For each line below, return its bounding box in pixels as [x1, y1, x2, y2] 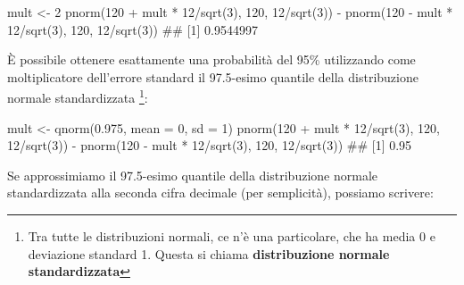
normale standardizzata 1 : [7, 86, 148, 107]
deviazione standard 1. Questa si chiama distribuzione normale [28, 244, 390, 263]
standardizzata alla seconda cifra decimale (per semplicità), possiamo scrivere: [7, 183, 434, 202]
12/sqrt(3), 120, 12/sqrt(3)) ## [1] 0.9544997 [7, 20, 259, 38]
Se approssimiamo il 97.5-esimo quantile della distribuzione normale [7, 165, 377, 184]
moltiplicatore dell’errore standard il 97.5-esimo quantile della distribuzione [7, 67, 418, 86]
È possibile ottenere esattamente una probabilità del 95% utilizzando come [7, 50, 416, 69]
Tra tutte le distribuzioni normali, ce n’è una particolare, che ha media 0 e [28, 227, 435, 245]
